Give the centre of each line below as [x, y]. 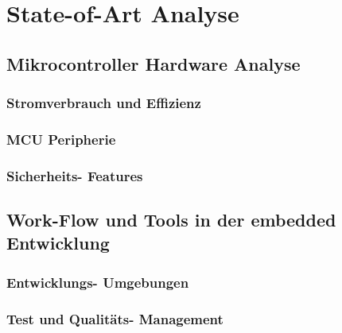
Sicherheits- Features [75, 175]
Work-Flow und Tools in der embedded [171, 220]
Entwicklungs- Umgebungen [98, 282]
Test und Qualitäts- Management [115, 318]
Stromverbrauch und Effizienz [104, 103]
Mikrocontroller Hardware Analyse [154, 63]
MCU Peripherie [61, 139]
